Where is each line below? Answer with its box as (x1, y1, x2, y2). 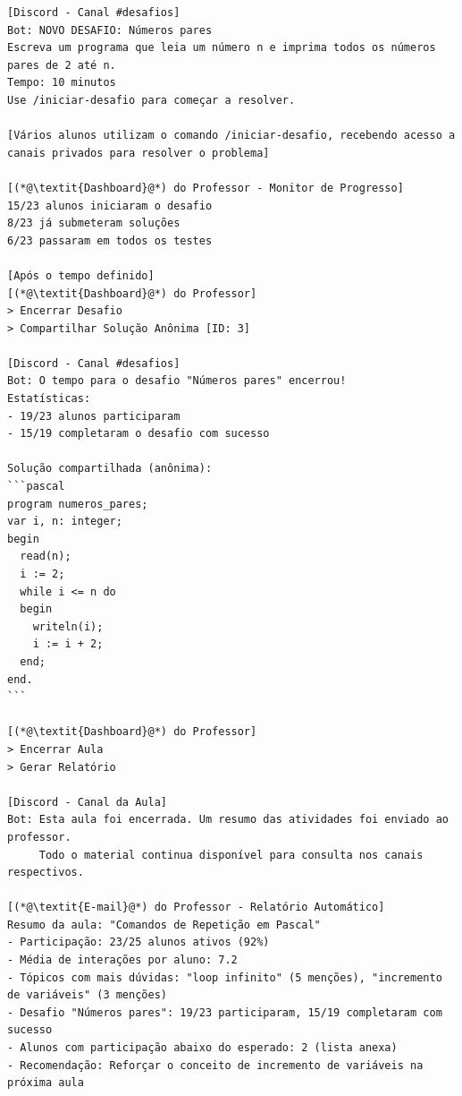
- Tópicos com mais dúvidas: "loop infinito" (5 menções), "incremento (7, 971, 442, 984)
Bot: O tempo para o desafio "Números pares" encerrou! (7, 374, 347, 388)
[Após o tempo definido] (7, 269, 155, 282)
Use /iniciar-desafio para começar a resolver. (7, 93, 296, 107)
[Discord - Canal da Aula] (7, 795, 167, 809)
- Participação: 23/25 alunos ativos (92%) (7, 936, 270, 949)
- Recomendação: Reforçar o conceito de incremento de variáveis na (7, 1058, 424, 1072)
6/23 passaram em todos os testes (7, 234, 213, 247)
